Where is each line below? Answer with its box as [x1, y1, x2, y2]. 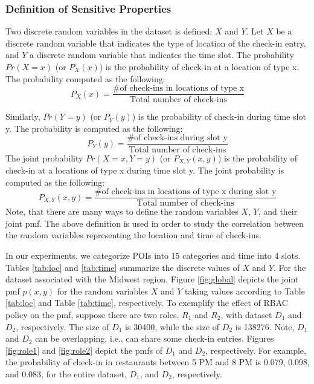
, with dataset [220, 308, 272, 321]
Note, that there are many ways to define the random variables [5, 205, 239, 218]
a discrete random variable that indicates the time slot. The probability [30, 48, 294, 61]
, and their [258, 205, 298, 218]
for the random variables [57, 284, 149, 297]
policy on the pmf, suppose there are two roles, [5, 308, 179, 321]
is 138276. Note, [235, 320, 295, 333]
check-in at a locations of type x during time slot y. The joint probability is [5, 163, 284, 176]
